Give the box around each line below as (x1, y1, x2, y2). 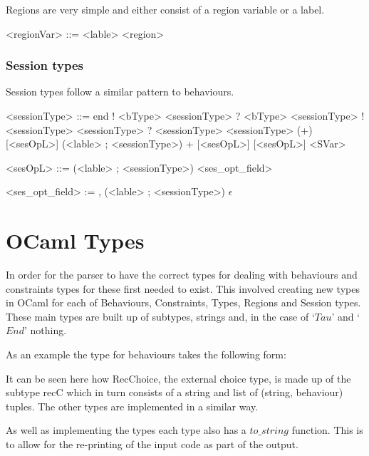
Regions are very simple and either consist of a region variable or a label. (6, 2, 325, 16)
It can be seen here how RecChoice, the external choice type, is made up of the (6, 370, 351, 385)
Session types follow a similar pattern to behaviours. (6, 84, 234, 99)
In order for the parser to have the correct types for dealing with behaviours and (6, 267, 358, 282)
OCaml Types (6, 226, 145, 255)
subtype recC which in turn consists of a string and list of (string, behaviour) (6, 385, 343, 400)
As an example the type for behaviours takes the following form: (6, 347, 286, 362)
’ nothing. (24, 323, 67, 338)
